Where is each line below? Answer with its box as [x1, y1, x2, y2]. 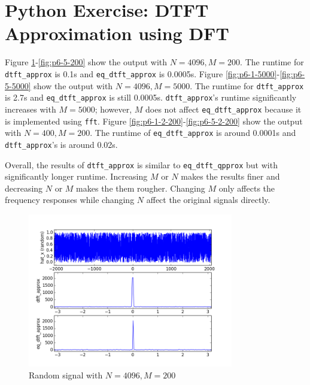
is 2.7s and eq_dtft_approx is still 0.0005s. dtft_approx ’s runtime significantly [5, 91, 297, 104]
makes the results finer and [181, 170, 280, 183]
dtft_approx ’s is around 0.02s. [5, 138, 118, 150]
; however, [95, 102, 132, 115]
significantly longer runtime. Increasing [5, 170, 148, 183]
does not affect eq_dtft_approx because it [145, 102, 302, 115]
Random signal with [29, 368, 103, 381]
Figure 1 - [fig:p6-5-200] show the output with [5, 56, 168, 68]
